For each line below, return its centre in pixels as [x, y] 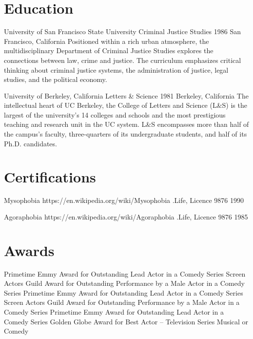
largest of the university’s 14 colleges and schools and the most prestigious [115, 114]
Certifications [50, 177]
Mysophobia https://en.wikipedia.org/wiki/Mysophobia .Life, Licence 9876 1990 [124, 200]
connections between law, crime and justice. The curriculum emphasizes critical [123, 60]
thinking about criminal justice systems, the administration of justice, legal [116, 70]
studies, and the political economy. [56, 79]
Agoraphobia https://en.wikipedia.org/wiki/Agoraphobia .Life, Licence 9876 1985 [126, 216]
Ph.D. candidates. [30, 143]
